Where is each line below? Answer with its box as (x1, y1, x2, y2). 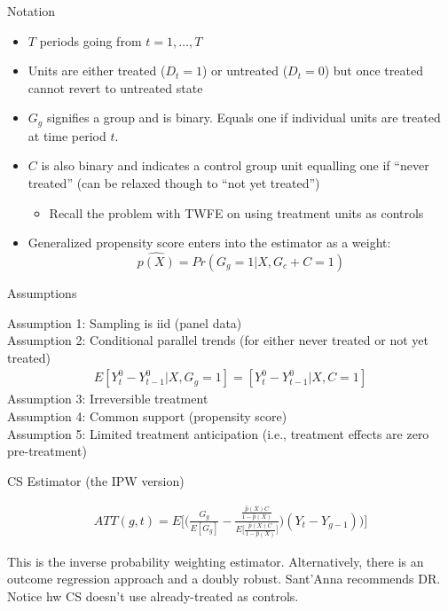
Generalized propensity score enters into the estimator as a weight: (28, 233, 391, 252)
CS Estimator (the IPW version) (7, 471, 185, 490)
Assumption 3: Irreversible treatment (7, 389, 208, 408)
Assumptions (7, 284, 77, 302)
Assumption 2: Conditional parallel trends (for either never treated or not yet (7, 331, 428, 349)
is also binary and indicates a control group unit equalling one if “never (41, 156, 429, 175)
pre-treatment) (7, 442, 87, 460)
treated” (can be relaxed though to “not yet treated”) (28, 174, 320, 192)
